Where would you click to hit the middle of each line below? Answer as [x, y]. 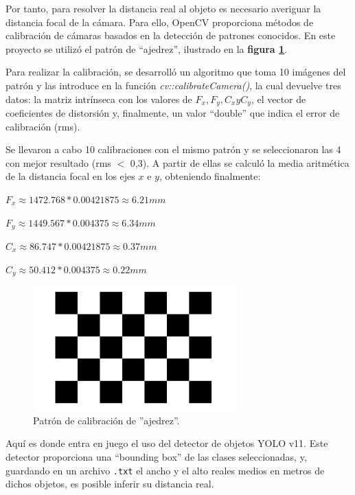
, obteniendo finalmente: [210, 176]
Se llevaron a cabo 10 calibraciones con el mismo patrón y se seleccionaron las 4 [173, 149]
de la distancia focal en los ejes [70, 176]
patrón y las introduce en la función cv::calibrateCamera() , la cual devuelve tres [173, 85]
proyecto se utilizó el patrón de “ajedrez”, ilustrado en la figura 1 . [146, 48]
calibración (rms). [43, 126]
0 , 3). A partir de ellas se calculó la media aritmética [240, 162]
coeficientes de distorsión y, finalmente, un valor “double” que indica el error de [173, 113]
